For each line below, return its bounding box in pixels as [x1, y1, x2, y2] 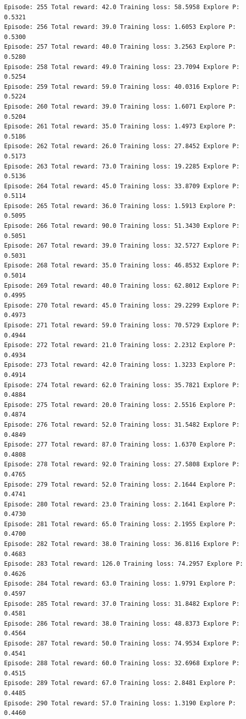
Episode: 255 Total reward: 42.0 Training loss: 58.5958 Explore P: [4, 4, 240, 11]
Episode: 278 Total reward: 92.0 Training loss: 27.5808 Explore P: [4, 461, 240, 468]
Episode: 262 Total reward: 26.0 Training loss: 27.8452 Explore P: [4, 143, 240, 150]
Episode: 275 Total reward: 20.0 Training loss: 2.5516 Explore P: [4, 401, 236, 408]
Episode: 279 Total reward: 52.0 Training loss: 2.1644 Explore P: [4, 481, 236, 488]
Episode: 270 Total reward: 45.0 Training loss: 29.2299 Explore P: [4, 301, 240, 309]
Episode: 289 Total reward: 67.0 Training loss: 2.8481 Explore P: [4, 679, 236, 687]
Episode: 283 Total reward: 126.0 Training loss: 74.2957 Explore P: [4, 560, 243, 568]
